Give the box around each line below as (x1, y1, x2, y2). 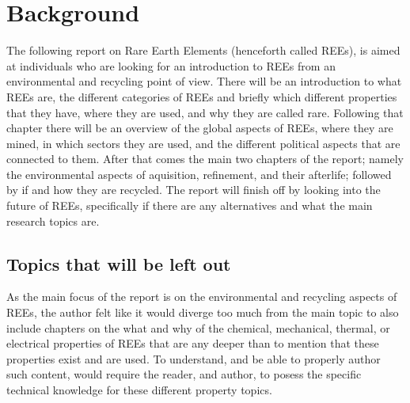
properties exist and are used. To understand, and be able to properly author (6, 350, 381, 367)
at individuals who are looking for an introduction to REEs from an (6, 57, 336, 74)
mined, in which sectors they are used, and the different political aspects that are (6, 135, 401, 151)
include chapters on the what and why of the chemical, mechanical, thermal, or (6, 319, 390, 336)
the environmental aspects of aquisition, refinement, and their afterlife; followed (6, 165, 392, 182)
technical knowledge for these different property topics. (6, 382, 272, 398)
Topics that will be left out (6, 251, 231, 276)
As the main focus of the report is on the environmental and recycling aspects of (6, 288, 397, 305)
